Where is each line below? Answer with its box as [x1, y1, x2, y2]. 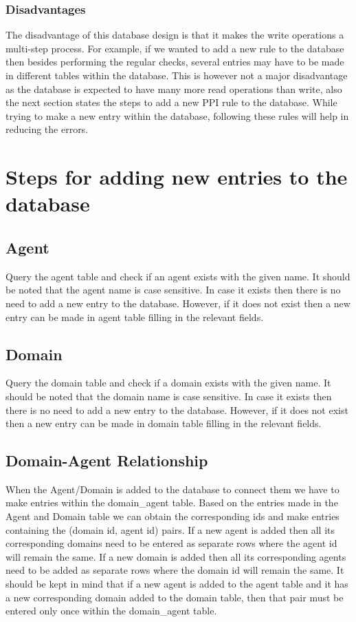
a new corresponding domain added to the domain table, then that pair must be [5, 590, 344, 604]
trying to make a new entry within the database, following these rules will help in [5, 108, 349, 123]
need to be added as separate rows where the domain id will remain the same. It [5, 563, 344, 577]
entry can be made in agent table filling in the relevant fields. [5, 309, 264, 324]
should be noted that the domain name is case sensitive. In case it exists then [5, 388, 332, 403]
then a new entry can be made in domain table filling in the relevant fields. [5, 416, 322, 431]
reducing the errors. [5, 122, 89, 136]
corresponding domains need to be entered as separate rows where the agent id [5, 536, 337, 550]
